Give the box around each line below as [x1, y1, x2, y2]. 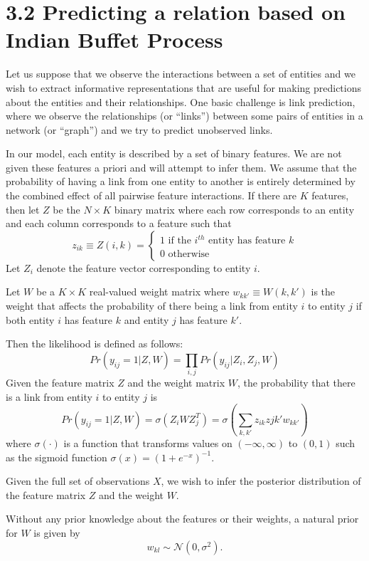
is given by [33, 525, 80, 540]
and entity [124, 312, 169, 327]
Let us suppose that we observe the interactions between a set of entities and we [6, 66, 355, 81]
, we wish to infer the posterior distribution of [161, 473, 361, 488]
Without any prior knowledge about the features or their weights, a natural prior [6, 511, 359, 526]
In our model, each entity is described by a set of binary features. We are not [6, 146, 342, 161]
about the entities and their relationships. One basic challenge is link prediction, [6, 94, 355, 109]
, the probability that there [237, 375, 355, 390]
